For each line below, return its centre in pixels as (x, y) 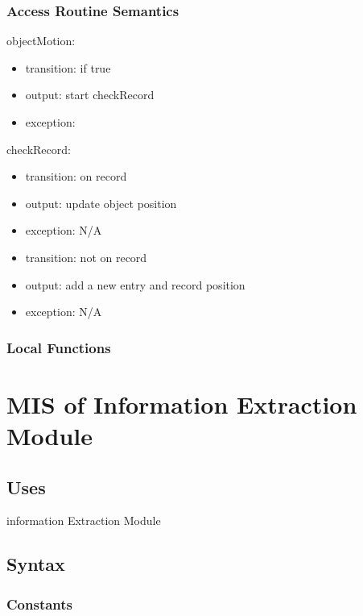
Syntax (36, 564)
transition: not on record (86, 257)
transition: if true (68, 67)
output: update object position (101, 203)
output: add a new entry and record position (135, 284)
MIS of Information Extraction (182, 404)
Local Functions (59, 347)
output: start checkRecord (90, 95)
